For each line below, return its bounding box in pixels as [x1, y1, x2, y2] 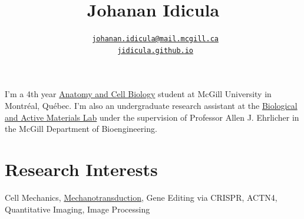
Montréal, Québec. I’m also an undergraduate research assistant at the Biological [5, 99, 298, 112]
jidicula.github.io [117, 46, 194, 55]
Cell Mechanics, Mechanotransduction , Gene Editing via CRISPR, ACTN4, [5, 191, 277, 203]
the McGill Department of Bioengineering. [5, 122, 157, 135]
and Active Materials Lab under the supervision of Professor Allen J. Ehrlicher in [5, 111, 299, 123]
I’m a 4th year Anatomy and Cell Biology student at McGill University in [5, 88, 272, 100]
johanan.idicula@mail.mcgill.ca [92, 35, 219, 44]
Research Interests [5, 157, 158, 181]
